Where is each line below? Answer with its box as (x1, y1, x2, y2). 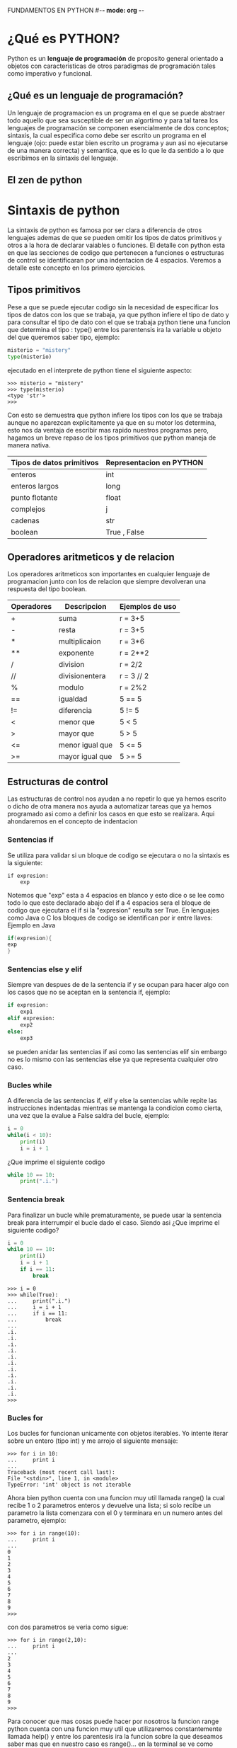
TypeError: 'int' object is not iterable (7, 1481, 132, 1489)
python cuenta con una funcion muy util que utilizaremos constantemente (7, 1725, 223, 1733)
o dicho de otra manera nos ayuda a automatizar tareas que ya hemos (7, 802, 212, 811)
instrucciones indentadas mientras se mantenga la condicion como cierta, (7, 1104, 223, 1112)
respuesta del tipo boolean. (7, 585, 87, 593)
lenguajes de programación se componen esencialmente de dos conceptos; (7, 123, 229, 132)
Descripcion (64, 602, 107, 612)
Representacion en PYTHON (105, 457, 204, 467)
